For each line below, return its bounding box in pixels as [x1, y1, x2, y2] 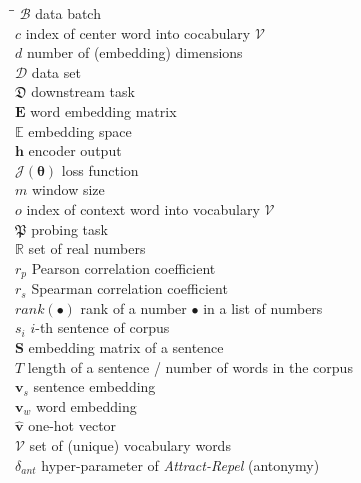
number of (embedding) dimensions [26, 42, 243, 63]
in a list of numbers [203, 297, 323, 318]
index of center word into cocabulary [25, 22, 251, 43]
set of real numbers [28, 238, 146, 259]
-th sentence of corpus [35, 317, 170, 338]
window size [31, 179, 105, 200]
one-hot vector [28, 415, 117, 436]
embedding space [28, 120, 132, 141]
